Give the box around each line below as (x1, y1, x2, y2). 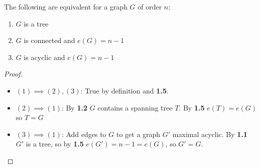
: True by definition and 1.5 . (80, 85, 169, 95)
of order (138, 1, 162, 11)
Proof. (4, 68, 23, 79)
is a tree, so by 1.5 (26, 138, 84, 149)
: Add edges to (61, 128, 106, 139)
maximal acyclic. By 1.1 (172, 128, 247, 139)
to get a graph (116, 128, 161, 139)
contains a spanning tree (97, 102, 173, 112)
